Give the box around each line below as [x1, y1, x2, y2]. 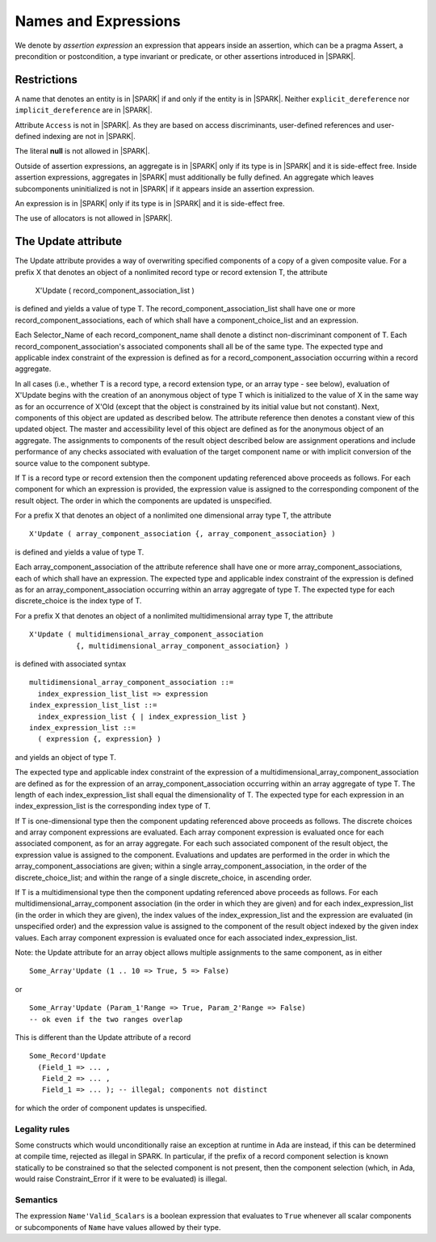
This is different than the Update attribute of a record [15, 1032, 191, 1042]
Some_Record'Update [29, 1051, 107, 1061]
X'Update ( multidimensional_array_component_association [29, 630, 264, 639]
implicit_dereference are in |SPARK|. [15, 105, 153, 115]
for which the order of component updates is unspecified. [15, 1103, 208, 1113]
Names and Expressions [15, 12, 181, 30]
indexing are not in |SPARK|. [42, 132, 136, 142]
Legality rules [15, 1123, 70, 1134]
